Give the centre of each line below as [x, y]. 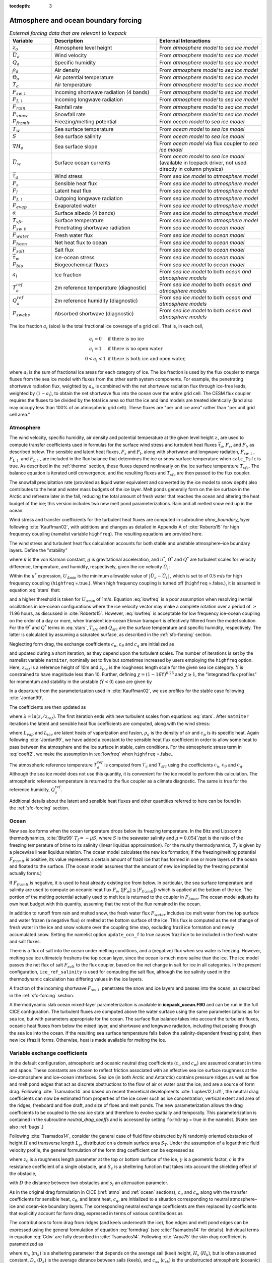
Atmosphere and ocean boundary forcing [76, 20]
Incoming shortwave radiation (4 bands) [102, 92]
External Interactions [185, 41]
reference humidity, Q [32, 789]
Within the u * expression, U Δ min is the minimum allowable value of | [80, 576]
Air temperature [73, 85]
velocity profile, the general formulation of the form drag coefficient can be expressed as [101, 1150]
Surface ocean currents [83, 163]
